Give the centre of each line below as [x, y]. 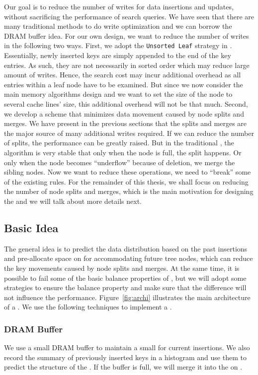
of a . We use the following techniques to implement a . [88, 307]
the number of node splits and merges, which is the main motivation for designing [129, 191]
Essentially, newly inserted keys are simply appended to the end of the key [118, 55]
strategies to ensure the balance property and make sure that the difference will [125, 287]
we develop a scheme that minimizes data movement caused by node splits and [124, 113]
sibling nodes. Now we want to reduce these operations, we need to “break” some [128, 172]
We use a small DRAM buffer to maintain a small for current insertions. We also [127, 347]
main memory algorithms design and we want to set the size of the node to [118, 94]
